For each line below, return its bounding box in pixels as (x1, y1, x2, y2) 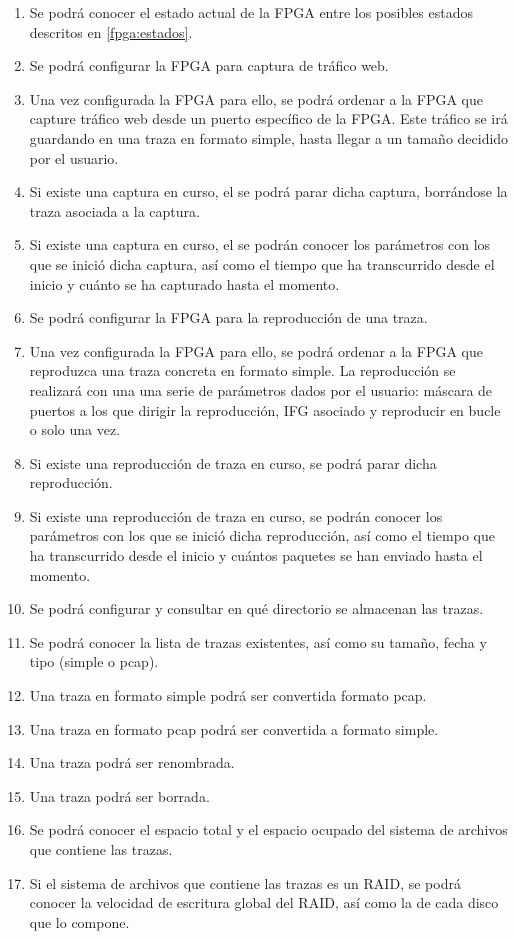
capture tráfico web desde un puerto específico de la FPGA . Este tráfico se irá (29, 108, 508, 129)
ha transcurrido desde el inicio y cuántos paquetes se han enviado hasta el (29, 545, 483, 566)
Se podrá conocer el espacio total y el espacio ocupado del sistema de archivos (29, 819, 508, 840)
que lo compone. (29, 911, 130, 932)
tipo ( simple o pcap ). (29, 651, 159, 672)
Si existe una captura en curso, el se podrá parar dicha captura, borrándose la (29, 181, 508, 202)
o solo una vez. (29, 419, 121, 440)
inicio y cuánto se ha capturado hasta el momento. (29, 273, 340, 294)
